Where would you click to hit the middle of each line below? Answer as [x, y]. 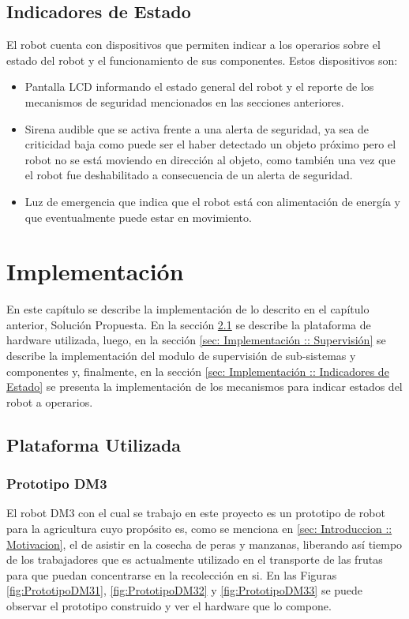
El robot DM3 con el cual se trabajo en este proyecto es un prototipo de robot [196, 513]
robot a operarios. [50, 401]
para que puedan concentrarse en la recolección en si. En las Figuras [172, 574]
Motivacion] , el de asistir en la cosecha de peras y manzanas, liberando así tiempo [204, 544]
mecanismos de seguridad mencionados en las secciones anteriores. [184, 101]
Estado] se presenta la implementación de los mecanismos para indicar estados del [204, 386]
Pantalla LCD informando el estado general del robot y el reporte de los [199, 86]
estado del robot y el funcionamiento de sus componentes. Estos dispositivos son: [202, 60]
